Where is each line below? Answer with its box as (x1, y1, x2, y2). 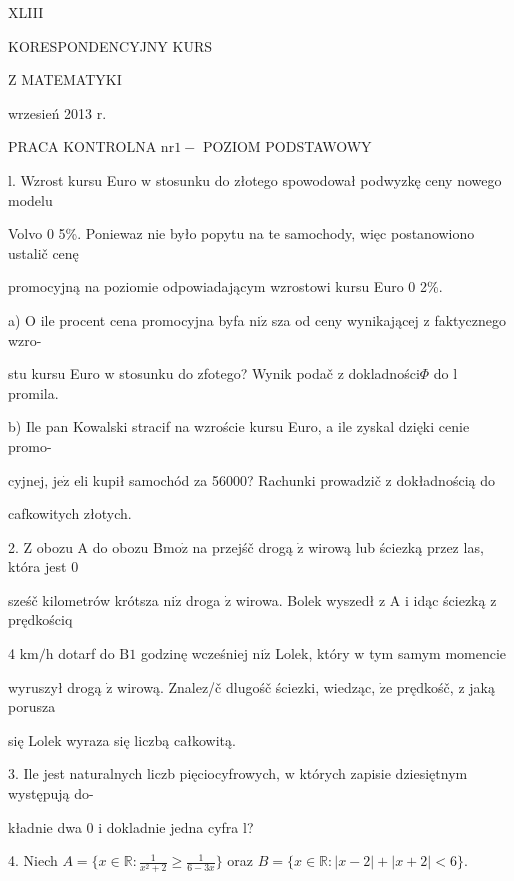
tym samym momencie (369, 643, 507, 664)
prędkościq (8, 609, 73, 630)
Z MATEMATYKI (8, 69, 122, 90)
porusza (8, 696, 56, 717)
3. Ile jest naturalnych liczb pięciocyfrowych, (8, 763, 280, 784)
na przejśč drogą (192, 536, 293, 557)
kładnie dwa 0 (8, 816, 94, 837)
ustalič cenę (8, 242, 79, 263)
